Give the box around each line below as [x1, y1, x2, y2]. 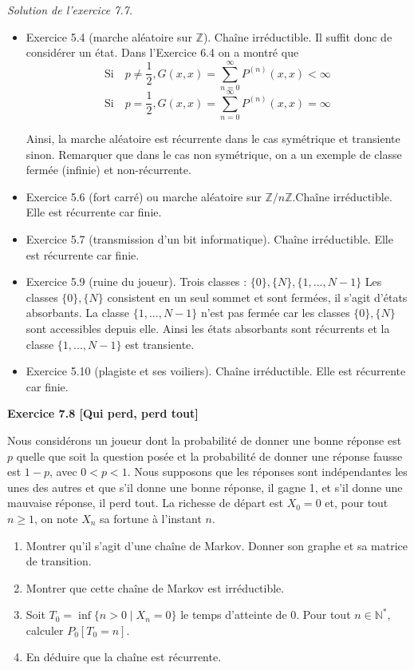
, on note [34, 509, 78, 526]
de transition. [26, 553, 92, 569]
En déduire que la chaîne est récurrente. [26, 648, 222, 665]
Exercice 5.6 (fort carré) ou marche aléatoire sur [26, 188, 262, 204]
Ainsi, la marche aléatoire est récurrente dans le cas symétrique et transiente [26, 130, 400, 147]
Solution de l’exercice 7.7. [7, 2, 132, 18]
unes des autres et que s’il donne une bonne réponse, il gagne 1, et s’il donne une [7, 478, 403, 495]
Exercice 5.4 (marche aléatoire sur [26, 28, 192, 45]
